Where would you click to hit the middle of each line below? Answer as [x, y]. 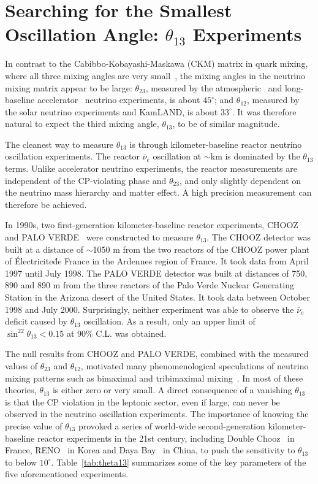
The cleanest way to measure [59, 144]
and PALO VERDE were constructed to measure [99, 237]
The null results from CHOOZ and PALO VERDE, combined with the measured [157, 354]
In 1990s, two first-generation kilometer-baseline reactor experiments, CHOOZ [152, 225]
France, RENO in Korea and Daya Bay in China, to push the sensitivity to [150, 450]
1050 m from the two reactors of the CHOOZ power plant [201, 249]
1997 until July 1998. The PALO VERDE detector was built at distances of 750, [156, 273]
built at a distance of [44, 249]
